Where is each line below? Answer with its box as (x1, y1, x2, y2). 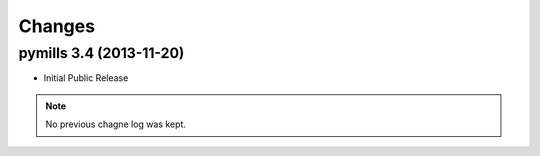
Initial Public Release (43, 72, 129, 84)
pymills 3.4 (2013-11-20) (18, 44, 185, 62)
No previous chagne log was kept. (45, 118, 187, 130)
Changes (18, 15, 95, 37)
